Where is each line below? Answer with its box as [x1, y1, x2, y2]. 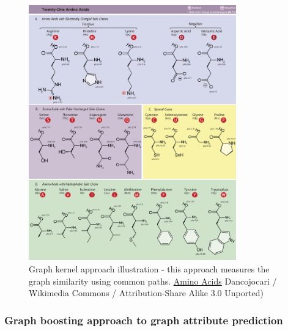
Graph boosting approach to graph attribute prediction [4, 312, 283, 327]
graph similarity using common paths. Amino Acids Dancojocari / [29, 274, 277, 287]
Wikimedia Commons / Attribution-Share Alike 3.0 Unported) [29, 286, 264, 299]
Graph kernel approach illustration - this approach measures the [29, 263, 270, 275]
